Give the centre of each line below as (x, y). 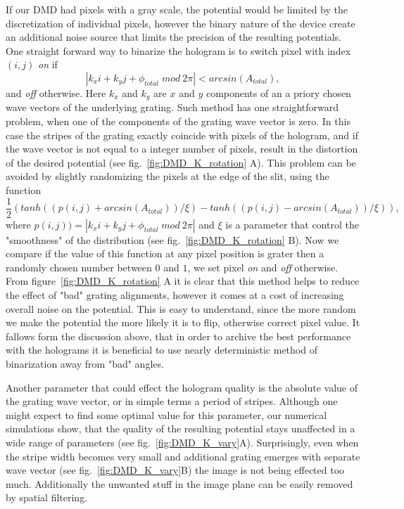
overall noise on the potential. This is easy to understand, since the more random (181, 308)
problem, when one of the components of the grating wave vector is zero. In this (178, 121)
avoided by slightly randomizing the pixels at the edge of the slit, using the (168, 176)
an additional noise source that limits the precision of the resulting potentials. (173, 37)
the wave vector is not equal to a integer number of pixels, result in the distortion (182, 149)
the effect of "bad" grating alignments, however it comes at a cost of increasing (175, 295)
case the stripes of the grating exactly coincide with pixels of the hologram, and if (182, 135)
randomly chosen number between (79, 267)
